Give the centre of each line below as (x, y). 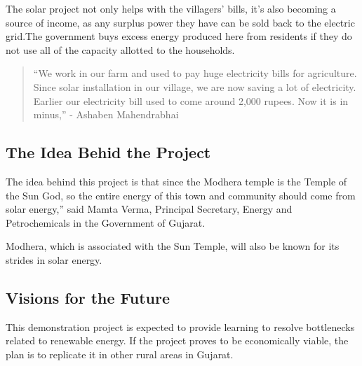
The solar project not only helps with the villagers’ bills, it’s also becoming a (171, 8)
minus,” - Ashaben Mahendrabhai (106, 114)
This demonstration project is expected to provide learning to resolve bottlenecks (180, 326)
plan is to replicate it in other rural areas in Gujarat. (120, 354)
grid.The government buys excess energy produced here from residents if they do (179, 36)
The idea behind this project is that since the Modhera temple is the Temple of (176, 181)
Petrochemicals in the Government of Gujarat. (106, 222)
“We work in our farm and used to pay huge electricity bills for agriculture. (195, 73)
